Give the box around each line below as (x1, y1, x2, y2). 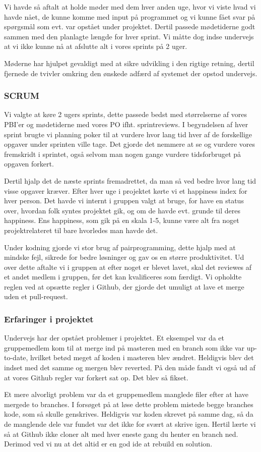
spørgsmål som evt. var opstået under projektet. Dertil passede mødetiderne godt (4, 21, 255, 32)
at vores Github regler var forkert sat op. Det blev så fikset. (4, 372, 188, 382)
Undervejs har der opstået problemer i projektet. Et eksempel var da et (4, 332, 225, 343)
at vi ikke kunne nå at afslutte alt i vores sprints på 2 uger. (4, 41, 187, 51)
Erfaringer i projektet (4, 312, 94, 325)
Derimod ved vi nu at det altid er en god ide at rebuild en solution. (4, 438, 213, 449)
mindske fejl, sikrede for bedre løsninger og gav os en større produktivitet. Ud (4, 252, 244, 262)
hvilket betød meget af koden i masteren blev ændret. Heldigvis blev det (30, 352, 254, 363)
